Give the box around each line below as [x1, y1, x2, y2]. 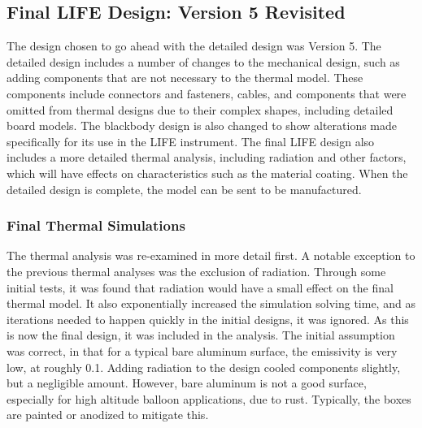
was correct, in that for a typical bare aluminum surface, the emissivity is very [7, 342, 398, 359]
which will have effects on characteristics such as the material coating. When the [7, 164, 408, 181]
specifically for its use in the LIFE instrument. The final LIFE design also [7, 132, 375, 149]
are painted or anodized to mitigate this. [7, 406, 209, 423]
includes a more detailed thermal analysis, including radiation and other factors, [7, 149, 407, 166]
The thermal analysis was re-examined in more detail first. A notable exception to [7, 247, 415, 264]
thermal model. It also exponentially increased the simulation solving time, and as [7, 295, 415, 312]
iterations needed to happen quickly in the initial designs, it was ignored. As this [7, 310, 409, 327]
